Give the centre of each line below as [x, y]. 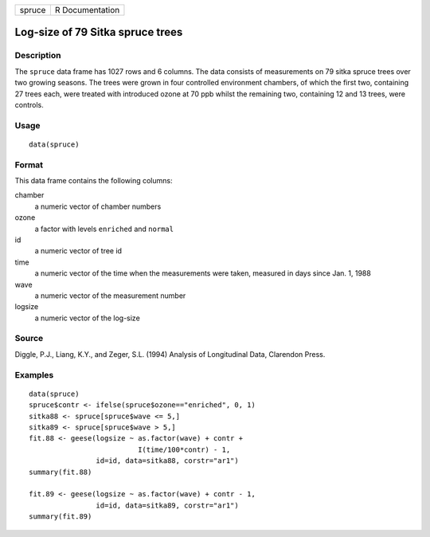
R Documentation [87, 10]
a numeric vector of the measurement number [110, 296]
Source [29, 339]
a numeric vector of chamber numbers [98, 206]
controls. [29, 104]
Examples [34, 374]
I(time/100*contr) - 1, [184, 449]
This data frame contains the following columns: [94, 181]
